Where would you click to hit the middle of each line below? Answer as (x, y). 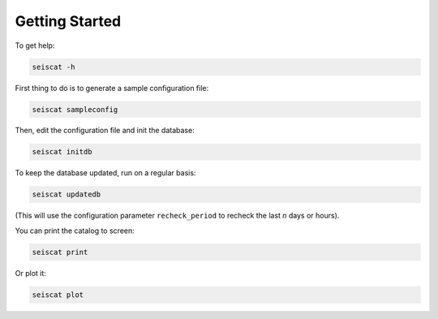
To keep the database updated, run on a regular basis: (105, 173)
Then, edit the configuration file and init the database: (105, 131)
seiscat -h (54, 67)
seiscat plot (58, 295)
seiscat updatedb (67, 194)
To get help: (35, 45)
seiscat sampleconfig (75, 109)
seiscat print (60, 252)
